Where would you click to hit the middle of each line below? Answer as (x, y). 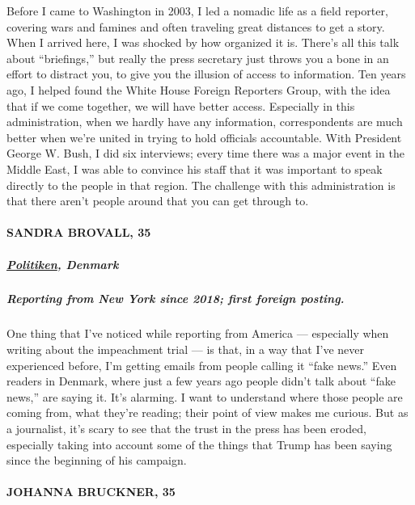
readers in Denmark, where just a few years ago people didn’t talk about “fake (201, 381)
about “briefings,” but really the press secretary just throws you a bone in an (198, 58)
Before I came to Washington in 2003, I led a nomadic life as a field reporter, (197, 11)
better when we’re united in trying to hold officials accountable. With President (204, 137)
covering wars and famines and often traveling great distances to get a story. (196, 26)
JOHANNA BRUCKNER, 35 (91, 492)
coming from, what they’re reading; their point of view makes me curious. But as (207, 412)
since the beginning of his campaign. (97, 460)
